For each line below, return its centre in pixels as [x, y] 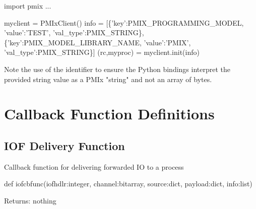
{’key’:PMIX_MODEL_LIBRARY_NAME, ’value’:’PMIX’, [98, 42]
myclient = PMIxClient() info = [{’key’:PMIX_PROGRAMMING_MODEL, [124, 22]
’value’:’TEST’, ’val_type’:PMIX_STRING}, [74, 32]
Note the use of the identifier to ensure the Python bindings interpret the [117, 69]
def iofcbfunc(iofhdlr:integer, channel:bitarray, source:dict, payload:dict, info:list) [128, 184]
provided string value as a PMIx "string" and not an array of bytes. [108, 79]
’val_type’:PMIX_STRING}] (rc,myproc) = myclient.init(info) [102, 52]
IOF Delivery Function [65, 145]
